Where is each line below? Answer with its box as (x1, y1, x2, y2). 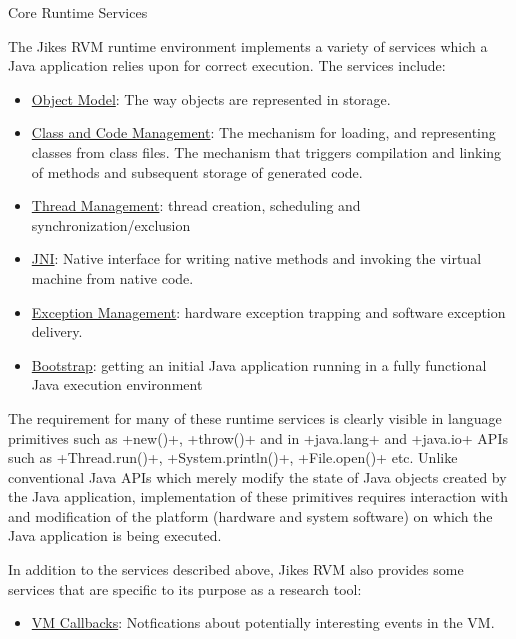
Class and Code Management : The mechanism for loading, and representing (31, 122, 496, 143)
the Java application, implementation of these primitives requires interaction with (8, 486, 508, 507)
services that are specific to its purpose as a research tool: (8, 578, 362, 599)
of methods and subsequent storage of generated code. (31, 161, 363, 182)
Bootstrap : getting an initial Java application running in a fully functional (31, 354, 487, 375)
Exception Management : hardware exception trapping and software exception (31, 301, 506, 322)
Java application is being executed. (8, 525, 222, 546)
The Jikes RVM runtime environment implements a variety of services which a (8, 35, 488, 56)
